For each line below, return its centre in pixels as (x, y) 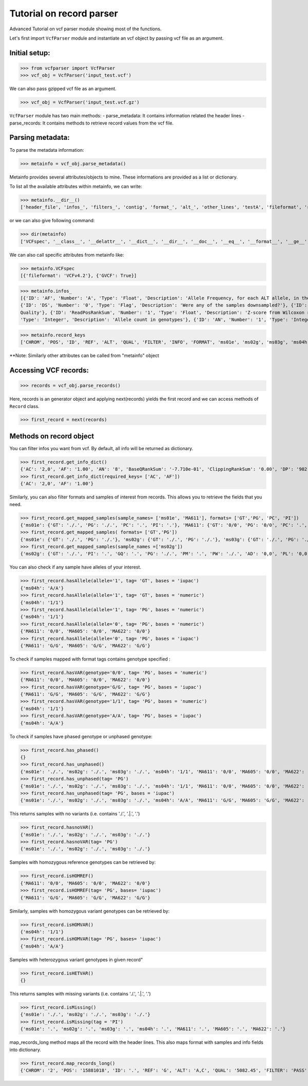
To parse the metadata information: (47, 150)
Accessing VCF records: (49, 370)
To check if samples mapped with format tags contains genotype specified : (90, 659)
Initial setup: (30, 53)
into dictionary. (25, 1049)
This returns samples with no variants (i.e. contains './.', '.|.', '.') (75, 814)
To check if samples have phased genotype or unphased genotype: (81, 736)
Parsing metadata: (40, 138)
